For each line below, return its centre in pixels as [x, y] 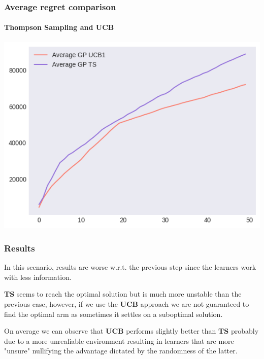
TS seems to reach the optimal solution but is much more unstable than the [123, 294]
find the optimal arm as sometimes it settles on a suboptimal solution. [113, 314]
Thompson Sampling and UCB [59, 27]
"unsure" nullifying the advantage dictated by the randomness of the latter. [121, 351]
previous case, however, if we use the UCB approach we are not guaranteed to [127, 304]
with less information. [38, 277]
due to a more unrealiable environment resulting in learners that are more [119, 340]
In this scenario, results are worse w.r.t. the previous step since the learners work [130, 267]
